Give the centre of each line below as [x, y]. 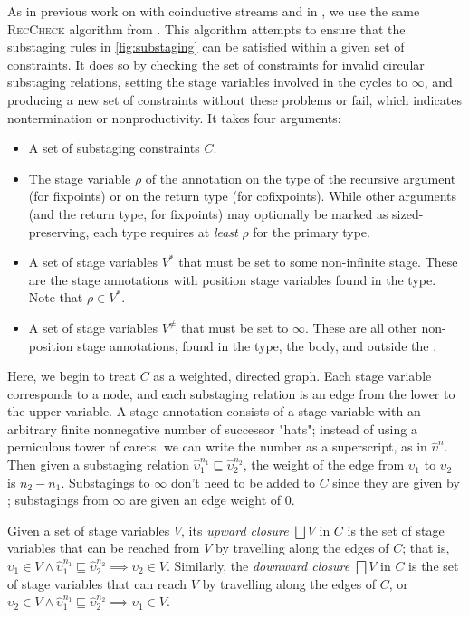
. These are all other [361, 327]
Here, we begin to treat [72, 376]
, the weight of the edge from [324, 465]
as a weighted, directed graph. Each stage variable [292, 376]
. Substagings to [105, 482]
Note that [56, 297]
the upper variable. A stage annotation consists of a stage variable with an [214, 411]
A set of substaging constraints [114, 148]
